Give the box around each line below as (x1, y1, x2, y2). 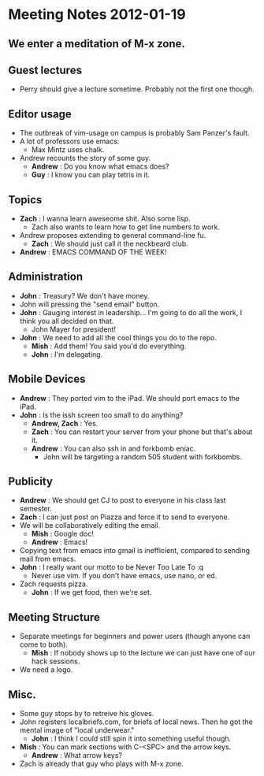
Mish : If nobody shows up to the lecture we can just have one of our (31, 648, 256, 658)
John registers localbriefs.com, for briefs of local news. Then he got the (19, 717, 254, 726)
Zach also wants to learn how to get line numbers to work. (31, 222, 221, 232)
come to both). (19, 640, 69, 649)
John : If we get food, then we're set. (31, 588, 152, 597)
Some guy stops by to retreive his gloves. (19, 709, 154, 718)
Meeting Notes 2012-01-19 (8, 6, 187, 24)
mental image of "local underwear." (19, 726, 135, 735)
